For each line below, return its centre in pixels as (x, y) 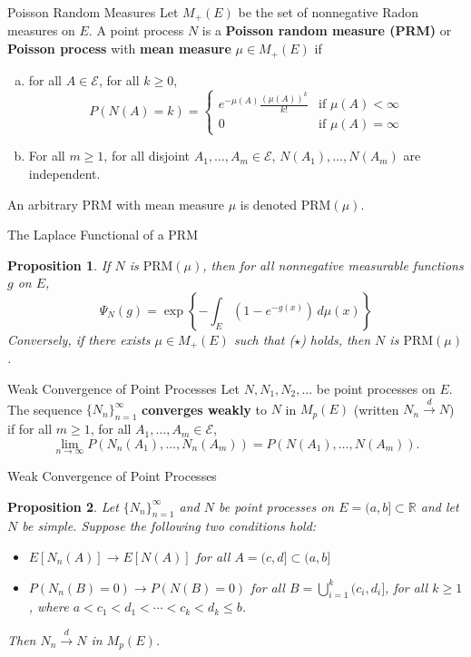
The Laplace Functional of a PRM (103, 235)
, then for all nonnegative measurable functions (333, 265)
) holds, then (336, 339)
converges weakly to (204, 409)
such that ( (264, 339)
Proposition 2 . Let (63, 506)
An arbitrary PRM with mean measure (116, 204)
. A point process (136, 30)
